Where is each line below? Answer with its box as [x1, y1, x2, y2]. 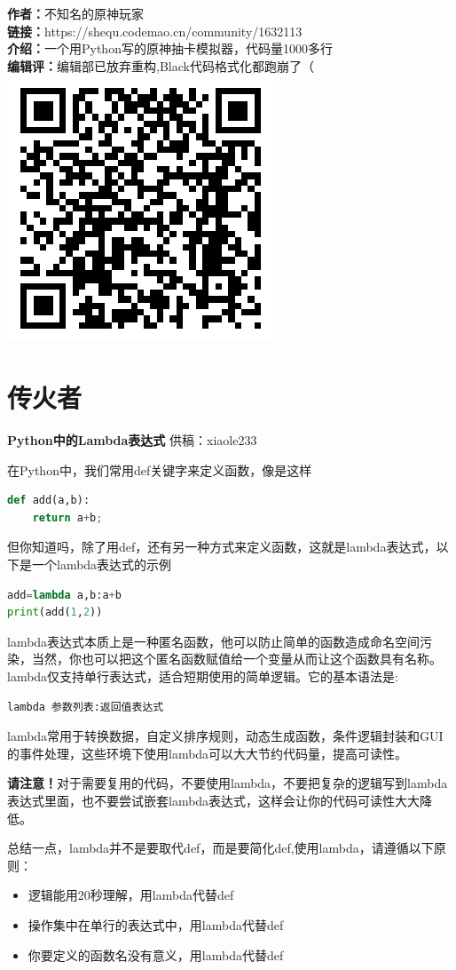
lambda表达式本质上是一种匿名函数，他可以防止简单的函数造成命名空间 [7, 632, 421, 650]
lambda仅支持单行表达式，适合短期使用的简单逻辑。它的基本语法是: [7, 667, 399, 686]
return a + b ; [32, 511, 103, 524]
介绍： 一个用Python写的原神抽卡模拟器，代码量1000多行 [7, 39, 333, 58]
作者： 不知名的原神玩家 [7, 4, 144, 22]
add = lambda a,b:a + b [7, 588, 122, 601]
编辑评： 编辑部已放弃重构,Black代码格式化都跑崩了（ [7, 56, 314, 75]
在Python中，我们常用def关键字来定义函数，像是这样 [7, 460, 312, 479]
